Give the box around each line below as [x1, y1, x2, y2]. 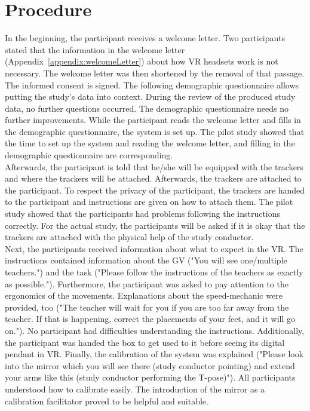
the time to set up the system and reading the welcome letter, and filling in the [5, 137, 295, 149]
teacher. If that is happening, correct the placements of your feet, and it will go [5, 312, 296, 325]
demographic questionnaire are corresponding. [5, 149, 173, 161]
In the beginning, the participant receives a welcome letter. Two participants [5, 32, 285, 44]
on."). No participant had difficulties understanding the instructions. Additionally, [5, 324, 305, 336]
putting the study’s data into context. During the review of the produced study [5, 90, 296, 103]
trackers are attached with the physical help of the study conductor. [5, 231, 254, 243]
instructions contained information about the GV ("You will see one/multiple [5, 254, 287, 266]
